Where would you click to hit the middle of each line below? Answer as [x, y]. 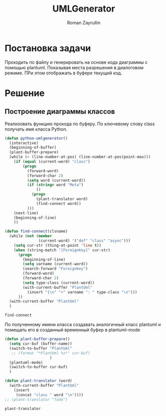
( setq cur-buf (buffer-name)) [41, 344]
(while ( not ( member [31, 236]
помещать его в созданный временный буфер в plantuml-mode [72, 330]
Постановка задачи [48, 48]
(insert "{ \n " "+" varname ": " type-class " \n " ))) [82, 292]
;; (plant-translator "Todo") [36, 399]
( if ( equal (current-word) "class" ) [52, 162]
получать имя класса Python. [36, 129]
